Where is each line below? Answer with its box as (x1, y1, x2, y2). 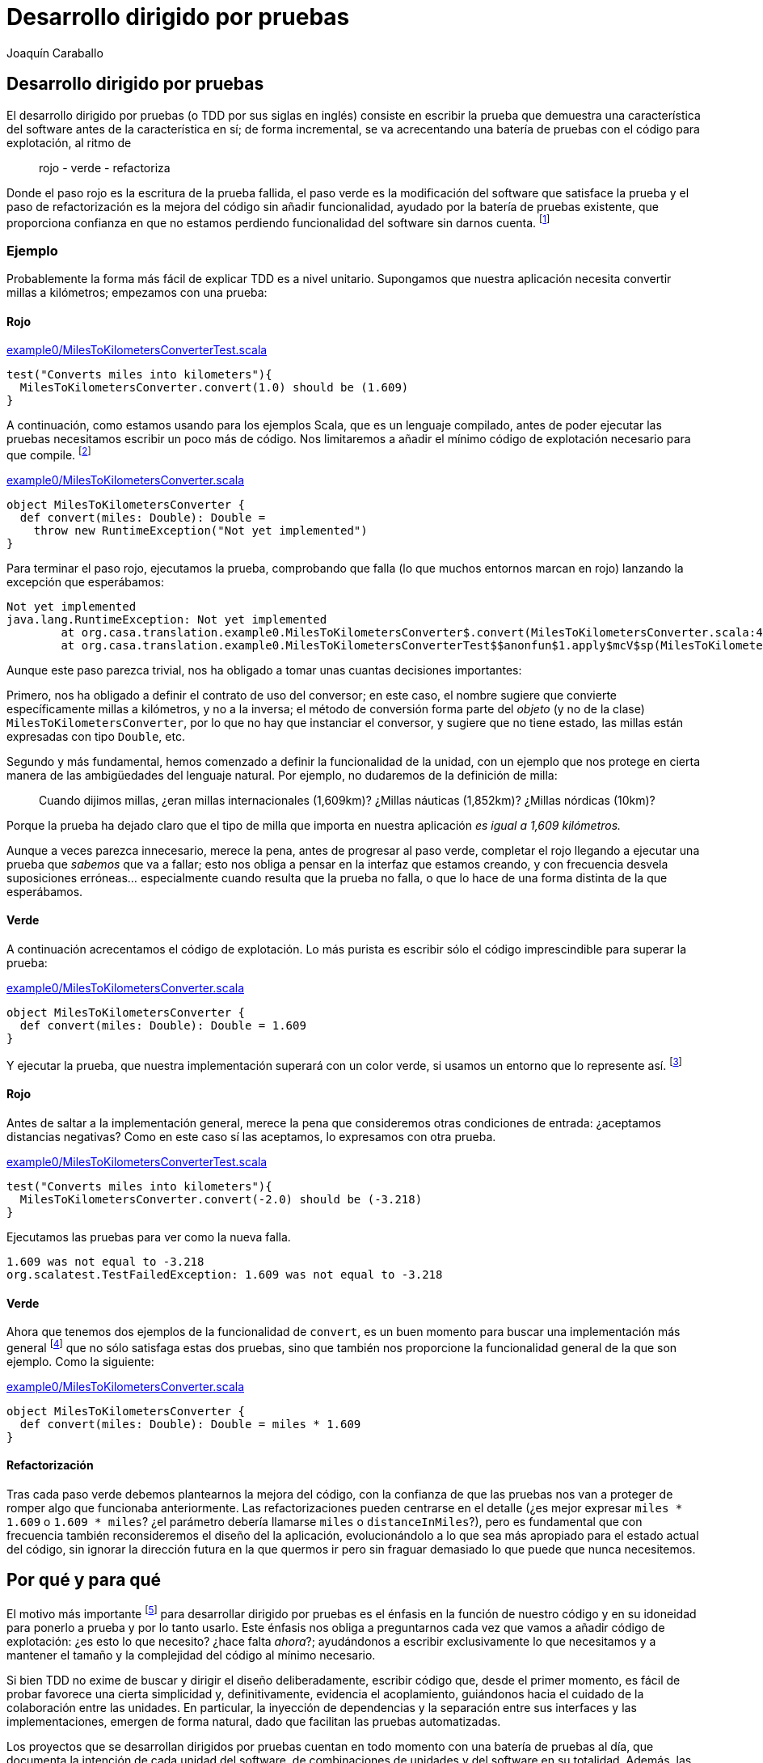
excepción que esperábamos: (6, 574, 164, 589)
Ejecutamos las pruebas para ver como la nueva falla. (6, 1229, 291, 1244)
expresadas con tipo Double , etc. (6, 729, 185, 743)
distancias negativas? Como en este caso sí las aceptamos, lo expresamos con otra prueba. (6, 1129, 496, 1144)
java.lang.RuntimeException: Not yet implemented (6, 612, 327, 626)
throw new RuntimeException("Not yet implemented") (33, 523, 368, 537)
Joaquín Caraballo (6, 45, 103, 60)
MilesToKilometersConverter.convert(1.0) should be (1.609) (19, 381, 409, 395)
